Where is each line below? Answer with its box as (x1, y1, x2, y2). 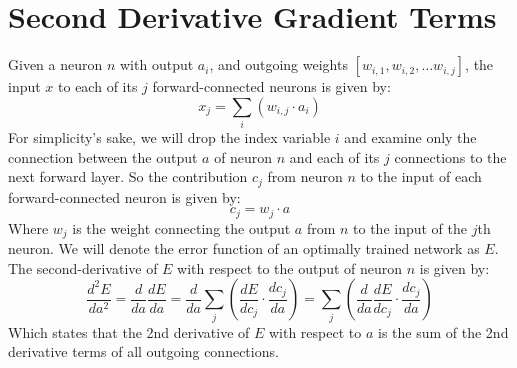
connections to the (394, 146, 507, 167)
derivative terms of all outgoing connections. (8, 341, 279, 362)
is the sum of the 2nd (377, 321, 509, 342)
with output (120, 54, 194, 75)
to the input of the (353, 217, 468, 238)
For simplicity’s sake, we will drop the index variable (8, 127, 331, 148)
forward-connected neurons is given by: (152, 76, 391, 97)
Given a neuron (8, 54, 103, 75)
